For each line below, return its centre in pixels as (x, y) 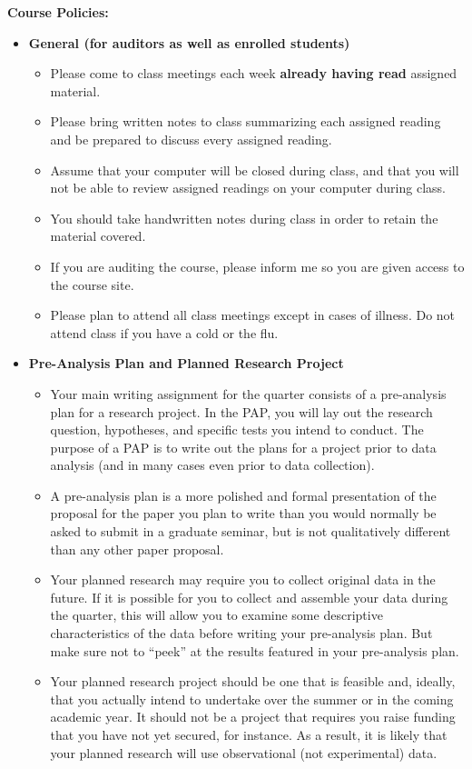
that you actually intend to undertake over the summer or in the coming (252, 699)
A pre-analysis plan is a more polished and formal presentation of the (243, 495)
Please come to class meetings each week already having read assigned (254, 73)
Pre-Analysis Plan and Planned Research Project (186, 363)
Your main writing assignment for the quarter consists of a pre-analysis (248, 393)
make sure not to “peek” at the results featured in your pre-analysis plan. (255, 650)
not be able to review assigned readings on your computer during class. (248, 188)
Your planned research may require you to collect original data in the (243, 579)
